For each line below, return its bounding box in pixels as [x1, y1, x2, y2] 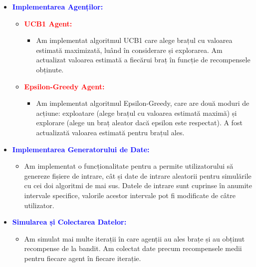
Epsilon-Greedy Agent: [24, 81, 105, 91]
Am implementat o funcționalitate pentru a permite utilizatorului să [24, 161, 234, 171]
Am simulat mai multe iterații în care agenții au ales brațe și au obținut [24, 233, 245, 244]
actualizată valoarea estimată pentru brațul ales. [36, 127, 185, 137]
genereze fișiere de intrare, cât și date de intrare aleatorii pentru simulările [24, 170, 252, 181]
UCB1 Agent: [24, 18, 72, 28]
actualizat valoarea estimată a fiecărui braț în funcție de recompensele [36, 54, 251, 65]
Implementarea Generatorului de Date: [12, 144, 150, 154]
